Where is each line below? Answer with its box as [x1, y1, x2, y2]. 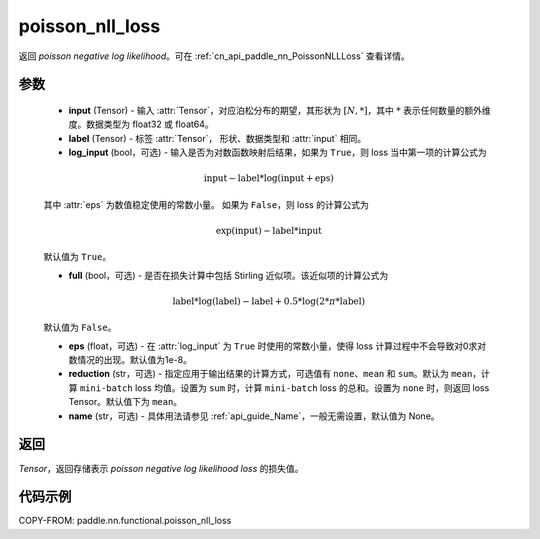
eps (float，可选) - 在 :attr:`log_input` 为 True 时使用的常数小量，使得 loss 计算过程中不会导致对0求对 [68, 340, 487, 352]
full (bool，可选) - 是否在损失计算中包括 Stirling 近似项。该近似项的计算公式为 [68, 269, 389, 281]
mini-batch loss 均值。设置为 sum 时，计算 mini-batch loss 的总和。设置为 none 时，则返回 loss [79, 381, 490, 394]
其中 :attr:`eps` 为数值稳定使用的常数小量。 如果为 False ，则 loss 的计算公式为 [43, 198, 369, 210]
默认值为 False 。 [43, 321, 117, 334]
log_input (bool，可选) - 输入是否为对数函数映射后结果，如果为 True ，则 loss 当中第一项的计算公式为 [68, 146, 487, 159]
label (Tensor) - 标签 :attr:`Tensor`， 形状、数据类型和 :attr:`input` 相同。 [68, 132, 367, 144]
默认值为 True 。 [43, 251, 112, 263]
